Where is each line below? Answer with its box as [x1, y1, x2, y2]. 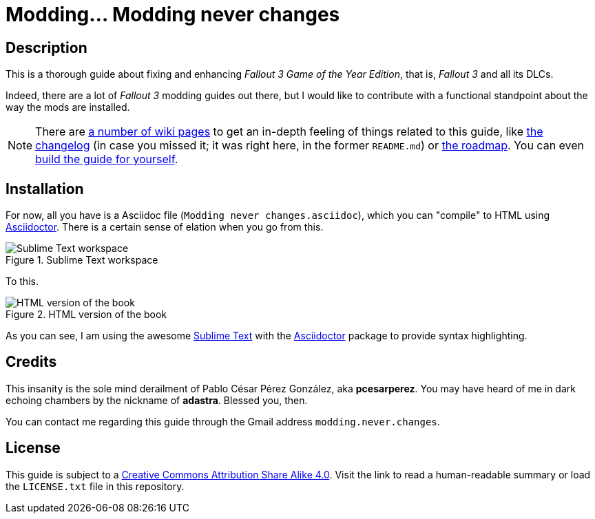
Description [6, 39, 87, 56]
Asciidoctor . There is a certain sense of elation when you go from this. [6, 221, 324, 233]
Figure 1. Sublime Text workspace [6, 254, 158, 266]
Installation [6, 180, 84, 198]
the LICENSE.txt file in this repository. [6, 480, 185, 492]
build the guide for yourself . [35, 152, 178, 167]
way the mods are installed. [6, 101, 130, 114]
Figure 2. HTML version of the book [6, 308, 167, 321]
